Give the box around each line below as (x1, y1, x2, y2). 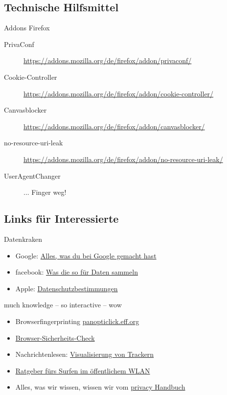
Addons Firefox (4, 23, 50, 33)
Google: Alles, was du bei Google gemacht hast (15, 250, 157, 260)
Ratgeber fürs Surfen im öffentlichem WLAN (15, 365, 150, 375)
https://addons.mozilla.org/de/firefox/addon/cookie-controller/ (23, 88, 214, 98)
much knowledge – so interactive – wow (4, 300, 122, 310)
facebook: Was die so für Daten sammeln (15, 267, 138, 277)
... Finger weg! (23, 187, 67, 197)
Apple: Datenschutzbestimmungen (15, 283, 118, 293)
